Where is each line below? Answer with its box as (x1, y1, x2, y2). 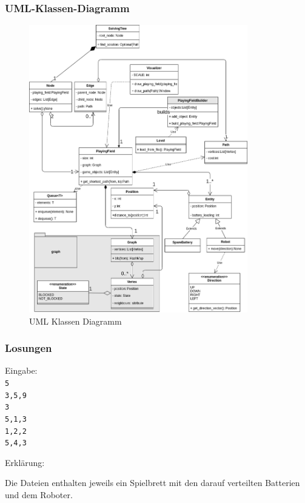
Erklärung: (5, 456, 45, 468)
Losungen (5, 340, 52, 356)
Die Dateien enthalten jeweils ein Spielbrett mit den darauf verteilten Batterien (5, 476, 300, 489)
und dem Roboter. (5, 488, 73, 501)
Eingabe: (5, 364, 38, 377)
